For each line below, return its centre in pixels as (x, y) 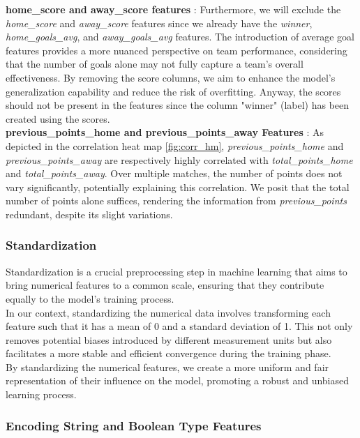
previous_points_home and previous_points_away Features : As (165, 132)
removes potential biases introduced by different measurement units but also (169, 339)
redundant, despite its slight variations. (89, 214)
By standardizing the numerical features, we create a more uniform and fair (167, 367)
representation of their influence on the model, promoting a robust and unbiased (178, 380)
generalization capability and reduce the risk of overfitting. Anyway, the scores (173, 91)
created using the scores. (58, 118)
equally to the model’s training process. (90, 298)
